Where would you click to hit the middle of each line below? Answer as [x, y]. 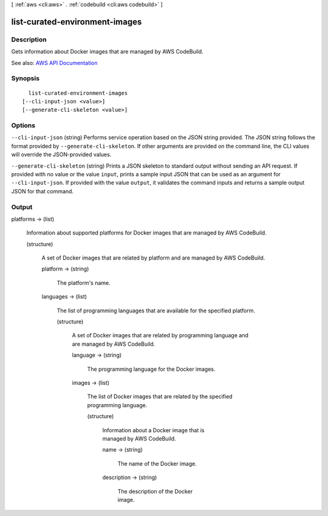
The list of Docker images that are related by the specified [160, 397]
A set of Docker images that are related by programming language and [160, 335]
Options [23, 126]
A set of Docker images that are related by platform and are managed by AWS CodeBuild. [153, 258]
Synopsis [25, 78]
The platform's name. [84, 283]
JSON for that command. [43, 191]
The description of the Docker [155, 491]
